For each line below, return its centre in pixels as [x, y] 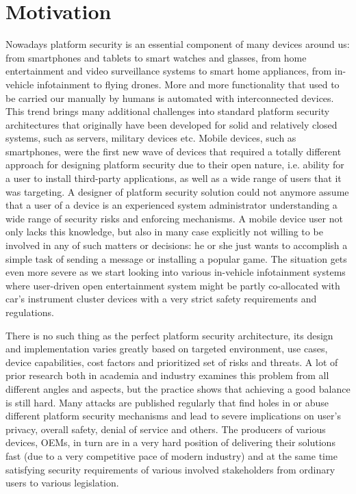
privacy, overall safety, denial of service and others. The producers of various [166, 429]
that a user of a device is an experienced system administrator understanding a [171, 205]
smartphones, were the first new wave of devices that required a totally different [174, 151]
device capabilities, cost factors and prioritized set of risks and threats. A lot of [172, 362]
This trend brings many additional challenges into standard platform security [168, 111]
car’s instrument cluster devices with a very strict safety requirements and [161, 299]
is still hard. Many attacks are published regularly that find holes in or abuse [167, 402]
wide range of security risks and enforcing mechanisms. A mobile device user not [174, 218]
